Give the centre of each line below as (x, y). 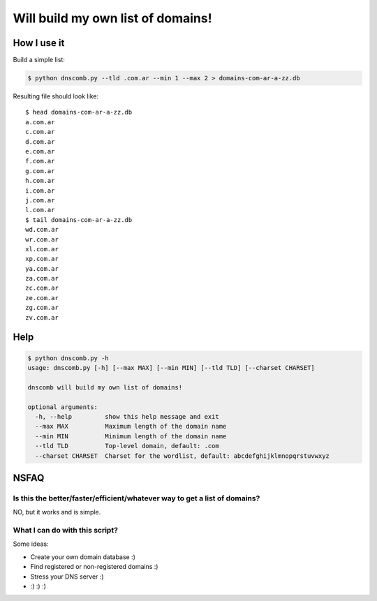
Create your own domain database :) (83, 557)
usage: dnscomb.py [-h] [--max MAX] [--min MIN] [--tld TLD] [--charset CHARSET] (171, 368)
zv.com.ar (42, 317)
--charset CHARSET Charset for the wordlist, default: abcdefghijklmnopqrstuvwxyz (182, 456)
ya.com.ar (42, 268)
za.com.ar (42, 279)
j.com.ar (40, 200)
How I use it (39, 43)
